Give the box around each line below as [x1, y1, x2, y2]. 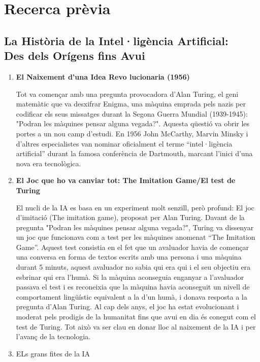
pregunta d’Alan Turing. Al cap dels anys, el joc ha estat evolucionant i [16, 301, 239, 312]
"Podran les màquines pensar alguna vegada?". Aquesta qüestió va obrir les [16, 118, 250, 129]
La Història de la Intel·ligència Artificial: [4, 32, 229, 48]
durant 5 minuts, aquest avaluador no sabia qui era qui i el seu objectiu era [16, 262, 251, 272]
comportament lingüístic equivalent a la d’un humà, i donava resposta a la [16, 291, 247, 302]
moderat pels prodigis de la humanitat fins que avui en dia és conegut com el [16, 311, 256, 322]
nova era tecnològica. [16, 158, 81, 168]
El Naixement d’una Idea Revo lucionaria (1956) [16, 71, 190, 82]
